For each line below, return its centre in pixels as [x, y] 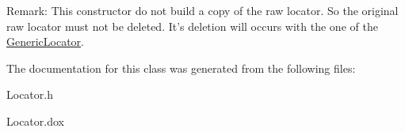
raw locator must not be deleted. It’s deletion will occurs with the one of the [192, 26]
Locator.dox [35, 121]
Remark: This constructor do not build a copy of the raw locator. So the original [202, 10]
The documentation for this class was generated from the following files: [181, 68]
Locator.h [30, 94]
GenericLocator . [45, 41]
